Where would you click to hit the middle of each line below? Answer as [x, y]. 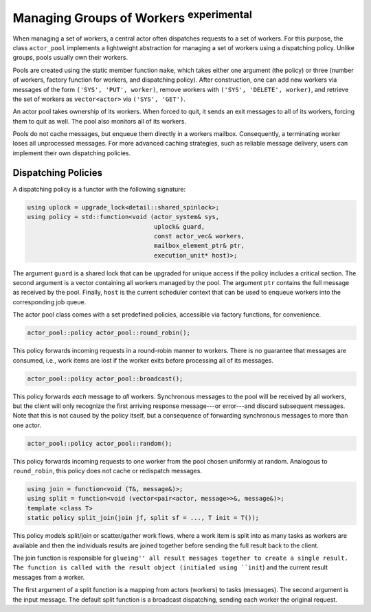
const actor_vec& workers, [199, 236]
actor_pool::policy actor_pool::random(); [100, 443]
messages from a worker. [49, 577]
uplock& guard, [179, 226]
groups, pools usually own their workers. [70, 58]
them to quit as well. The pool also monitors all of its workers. [100, 121]
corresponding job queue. [49, 302]
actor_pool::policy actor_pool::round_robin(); [109, 333]
